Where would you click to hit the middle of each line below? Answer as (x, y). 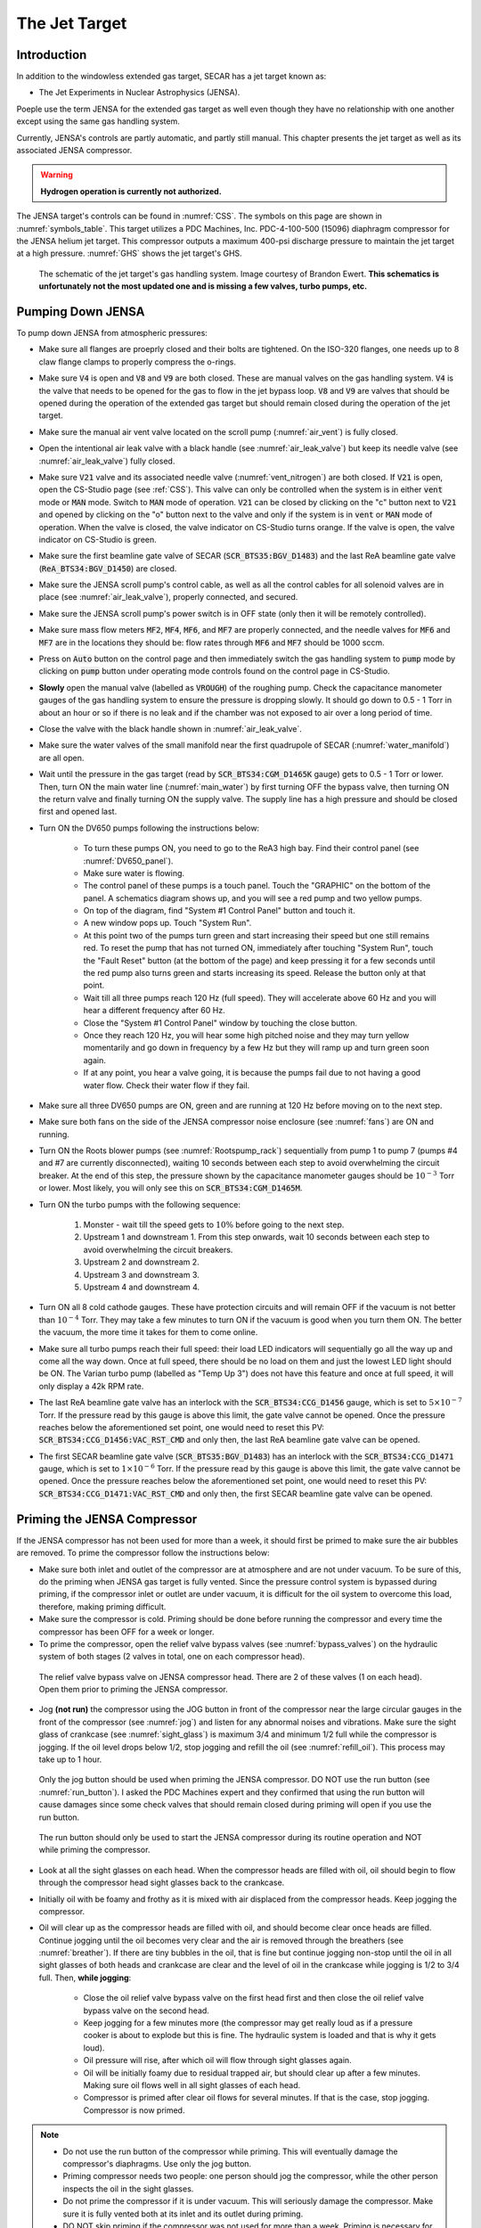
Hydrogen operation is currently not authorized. (131, 191)
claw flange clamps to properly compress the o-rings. (137, 362)
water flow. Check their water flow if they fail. (167, 1085)
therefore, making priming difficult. (102, 1606)
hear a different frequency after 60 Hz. (155, 1011)
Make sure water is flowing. (134, 872)
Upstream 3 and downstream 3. (141, 1274)
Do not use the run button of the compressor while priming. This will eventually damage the (230, 2151)
